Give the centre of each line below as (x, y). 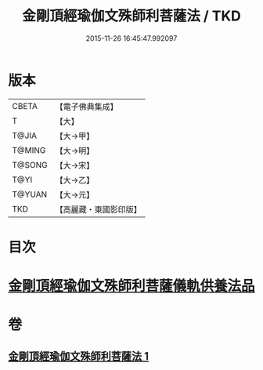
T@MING (29, 150)
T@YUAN (30, 194)
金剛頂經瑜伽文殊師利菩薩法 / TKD (131, 16)
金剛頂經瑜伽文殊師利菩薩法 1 (79, 356)
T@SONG (30, 165)
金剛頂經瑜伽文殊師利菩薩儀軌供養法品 (132, 286)
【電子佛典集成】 (87, 107)
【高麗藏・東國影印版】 (99, 209)
